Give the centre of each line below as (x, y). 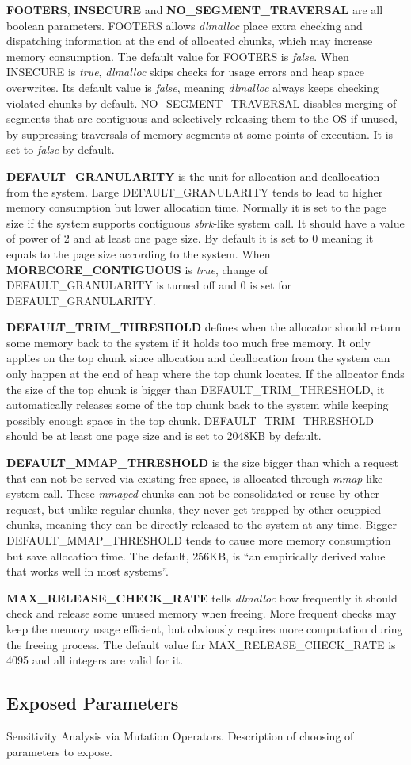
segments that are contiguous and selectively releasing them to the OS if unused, (202, 119)
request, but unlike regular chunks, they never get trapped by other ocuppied (194, 509)
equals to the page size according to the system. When (139, 253)
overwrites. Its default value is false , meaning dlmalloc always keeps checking (193, 87)
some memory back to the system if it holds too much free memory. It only (188, 342)
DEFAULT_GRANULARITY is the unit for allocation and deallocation (193, 176)
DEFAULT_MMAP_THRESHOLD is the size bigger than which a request (202, 463)
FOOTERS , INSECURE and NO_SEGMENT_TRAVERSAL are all (195, 10)
